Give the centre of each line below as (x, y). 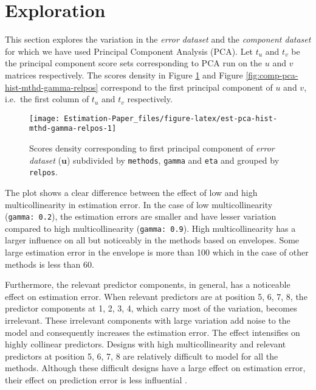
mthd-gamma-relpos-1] (73, 129)
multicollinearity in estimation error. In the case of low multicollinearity (139, 204)
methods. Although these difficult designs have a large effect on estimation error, (155, 368)
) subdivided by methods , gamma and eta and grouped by (173, 160)
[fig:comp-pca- (272, 75)
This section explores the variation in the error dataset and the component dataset (158, 39)
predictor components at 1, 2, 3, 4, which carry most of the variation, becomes (151, 308)
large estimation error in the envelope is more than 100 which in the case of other (157, 252)
